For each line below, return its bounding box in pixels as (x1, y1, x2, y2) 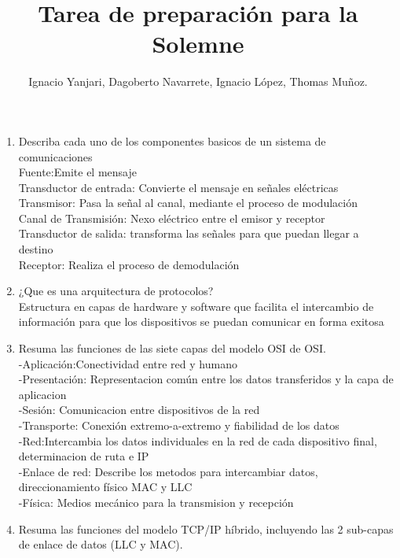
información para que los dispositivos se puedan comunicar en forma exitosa (18, 313, 384, 330)
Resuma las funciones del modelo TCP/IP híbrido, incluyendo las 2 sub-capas (18, 520, 394, 537)
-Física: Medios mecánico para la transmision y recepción (18, 493, 294, 510)
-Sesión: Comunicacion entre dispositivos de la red (18, 401, 260, 418)
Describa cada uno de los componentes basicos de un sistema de (18, 132, 326, 149)
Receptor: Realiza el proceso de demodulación (18, 256, 240, 272)
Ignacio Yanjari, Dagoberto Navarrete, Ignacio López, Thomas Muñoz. (28, 73, 368, 90)
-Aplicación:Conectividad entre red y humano (18, 355, 237, 371)
